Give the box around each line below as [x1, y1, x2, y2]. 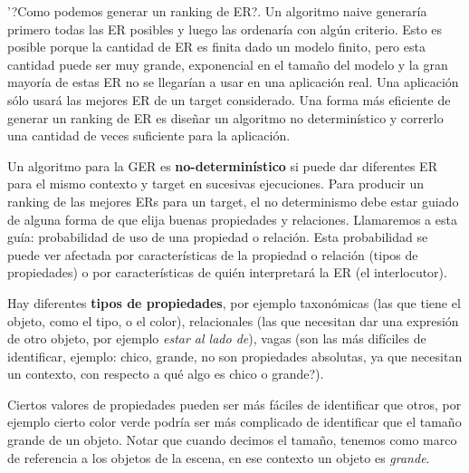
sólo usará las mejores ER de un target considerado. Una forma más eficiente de [7, 90, 451, 109]
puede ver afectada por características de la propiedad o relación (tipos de [7, 245, 418, 264]
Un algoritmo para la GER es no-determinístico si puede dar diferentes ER [7, 156, 437, 175]
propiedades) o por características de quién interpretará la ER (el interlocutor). [7, 263, 447, 282]
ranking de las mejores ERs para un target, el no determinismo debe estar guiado [7, 191, 459, 210]
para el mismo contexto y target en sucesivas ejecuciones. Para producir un [7, 174, 425, 193]
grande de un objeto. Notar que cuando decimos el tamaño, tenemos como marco [7, 430, 457, 449]
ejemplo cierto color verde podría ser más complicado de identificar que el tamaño [7, 412, 462, 431]
